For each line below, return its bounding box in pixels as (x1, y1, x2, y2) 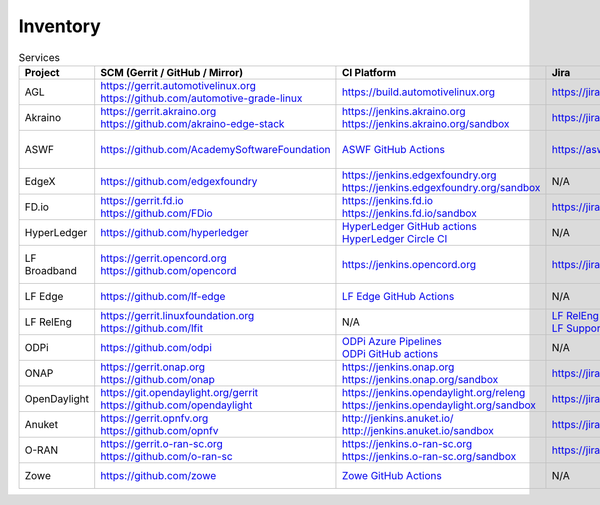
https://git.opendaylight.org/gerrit (100, 385, 259, 399)
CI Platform (341, 65, 397, 79)
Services (18, 50, 60, 64)
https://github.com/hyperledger (100, 225, 249, 239)
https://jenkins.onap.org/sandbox (341, 372, 499, 386)
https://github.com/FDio (100, 206, 214, 220)
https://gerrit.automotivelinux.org (100, 78, 257, 92)
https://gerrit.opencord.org (100, 251, 227, 265)
